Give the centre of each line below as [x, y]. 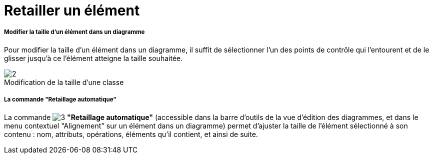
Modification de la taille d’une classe [64, 82]
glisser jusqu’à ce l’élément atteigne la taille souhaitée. [93, 58]
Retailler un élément [72, 10]
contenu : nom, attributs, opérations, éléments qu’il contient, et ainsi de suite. [131, 134]
